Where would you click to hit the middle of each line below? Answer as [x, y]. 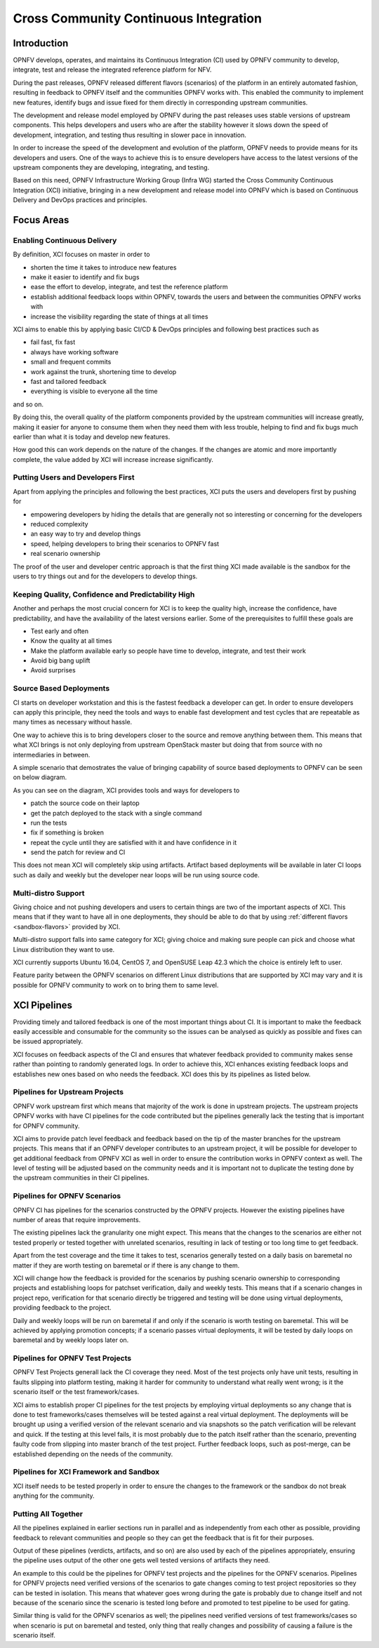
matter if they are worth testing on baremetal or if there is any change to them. [126, 1265]
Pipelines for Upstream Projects [68, 1092]
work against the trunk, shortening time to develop [104, 371]
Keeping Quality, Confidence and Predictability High [104, 594]
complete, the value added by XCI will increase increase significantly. [113, 459]
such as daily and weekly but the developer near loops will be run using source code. [136, 875]
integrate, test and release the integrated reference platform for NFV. [112, 69]
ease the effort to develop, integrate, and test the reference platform [129, 287]
